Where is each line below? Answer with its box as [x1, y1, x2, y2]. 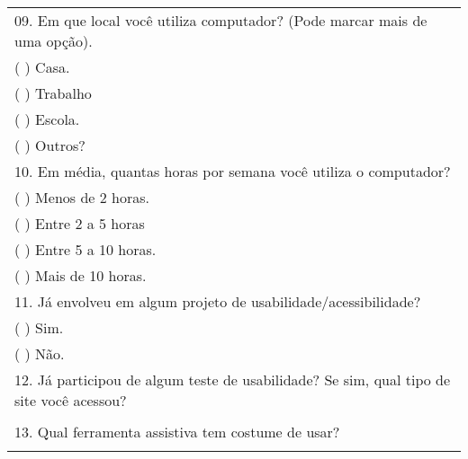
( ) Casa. [14, 57, 70, 77]
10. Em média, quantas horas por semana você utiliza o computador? [14, 161, 451, 181]
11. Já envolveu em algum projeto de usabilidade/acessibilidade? [14, 291, 421, 312]
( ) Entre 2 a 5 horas [14, 213, 145, 234]
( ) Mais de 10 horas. [14, 265, 147, 286]
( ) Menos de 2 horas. [14, 187, 149, 207]
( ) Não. [14, 343, 65, 364]
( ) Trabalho [14, 83, 92, 103]
